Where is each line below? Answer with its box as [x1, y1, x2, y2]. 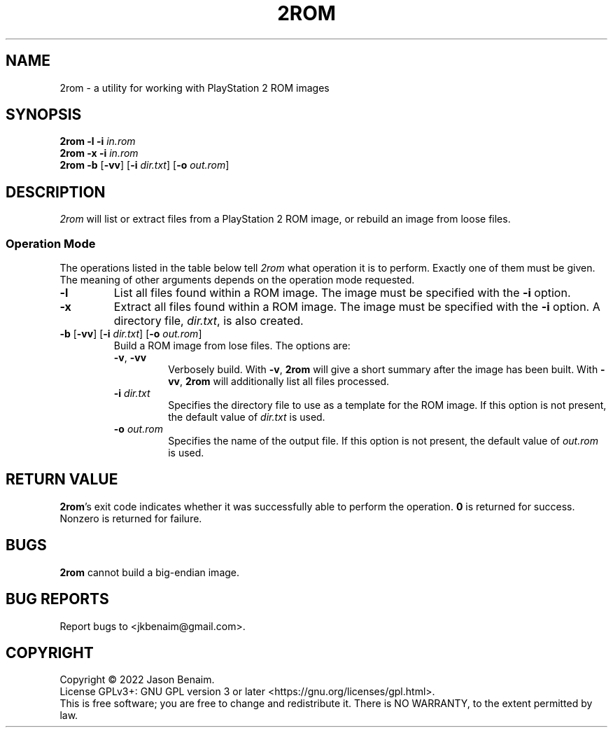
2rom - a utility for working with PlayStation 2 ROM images [59, 81, 330, 94]
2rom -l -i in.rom [59, 135, 136, 148]
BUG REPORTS [6, 590, 109, 608]
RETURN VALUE [6, 470, 118, 489]
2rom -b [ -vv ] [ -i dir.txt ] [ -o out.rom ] [59, 159, 230, 172]
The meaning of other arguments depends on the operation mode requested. [59, 274, 415, 286]
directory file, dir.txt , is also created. [113, 314, 304, 328]
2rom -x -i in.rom [59, 147, 139, 160]
